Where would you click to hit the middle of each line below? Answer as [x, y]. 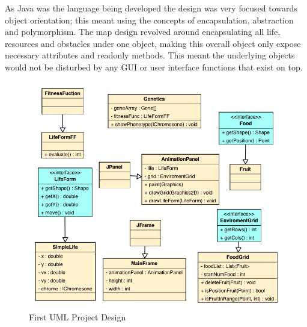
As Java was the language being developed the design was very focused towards [151, 8]
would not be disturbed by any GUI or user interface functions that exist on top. [154, 67]
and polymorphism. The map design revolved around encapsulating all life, [143, 32]
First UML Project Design [78, 317]
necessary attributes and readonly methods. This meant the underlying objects [150, 55]
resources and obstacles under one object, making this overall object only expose [153, 43]
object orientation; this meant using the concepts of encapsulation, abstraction [149, 20]
